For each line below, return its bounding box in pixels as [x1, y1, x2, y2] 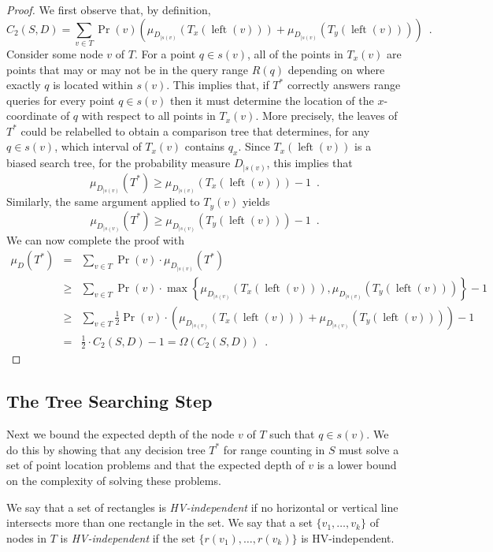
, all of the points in [247, 45, 343, 62]
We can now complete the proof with [6, 231, 184, 248]
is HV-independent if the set [60, 529, 195, 546]
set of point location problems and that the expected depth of [6, 457, 305, 473]
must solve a [339, 441, 399, 457]
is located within [53, 76, 133, 93]
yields [242, 193, 270, 210]
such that [269, 426, 315, 442]
